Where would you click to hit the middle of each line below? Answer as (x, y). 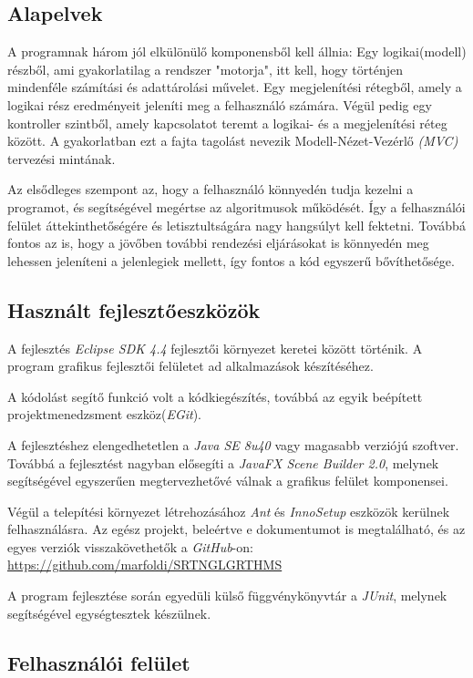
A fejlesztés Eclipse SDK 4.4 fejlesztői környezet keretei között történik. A (215, 348)
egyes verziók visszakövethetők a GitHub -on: (130, 546)
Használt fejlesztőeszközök (134, 309)
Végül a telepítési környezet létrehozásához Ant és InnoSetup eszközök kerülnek (229, 511)
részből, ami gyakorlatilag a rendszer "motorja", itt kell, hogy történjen (205, 69)
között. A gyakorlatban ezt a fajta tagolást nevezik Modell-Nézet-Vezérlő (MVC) (233, 141)
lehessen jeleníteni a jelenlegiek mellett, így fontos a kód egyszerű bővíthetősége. (231, 260)
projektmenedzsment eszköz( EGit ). (105, 414)
